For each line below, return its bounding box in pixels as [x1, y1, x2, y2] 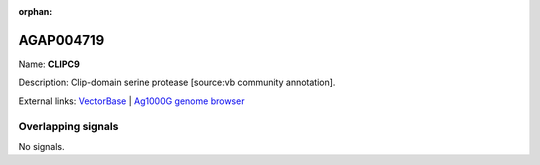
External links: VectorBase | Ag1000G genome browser [18, 95, 245, 107]
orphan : [18, 6, 53, 17]
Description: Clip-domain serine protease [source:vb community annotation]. [18, 76, 336, 89]
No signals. [18, 140, 65, 152]
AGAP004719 [18, 31, 105, 49]
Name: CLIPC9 [18, 58, 80, 70]
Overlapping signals [18, 120, 119, 134]
